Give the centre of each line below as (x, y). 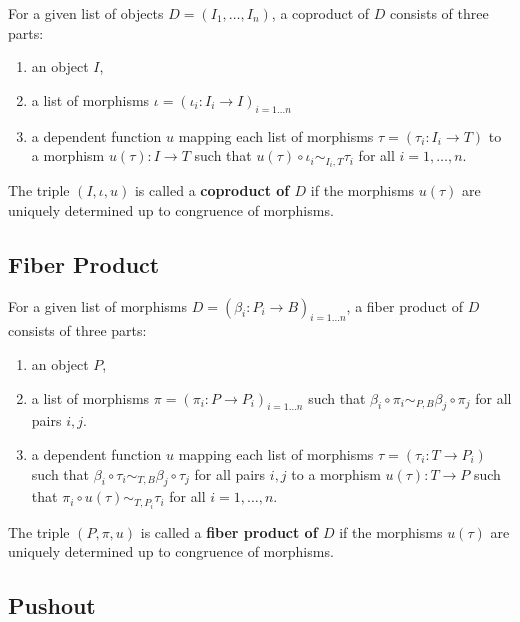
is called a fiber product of (229, 531)
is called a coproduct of (212, 190)
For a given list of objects (86, 13)
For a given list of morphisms (98, 305)
